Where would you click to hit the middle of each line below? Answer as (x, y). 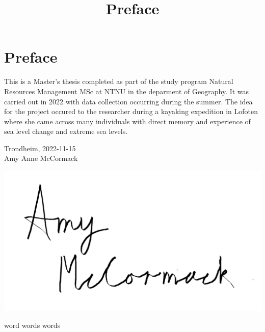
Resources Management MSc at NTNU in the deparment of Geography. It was (127, 91)
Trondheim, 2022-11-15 (40, 148)
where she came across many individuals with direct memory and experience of (127, 121)
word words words (32, 325)
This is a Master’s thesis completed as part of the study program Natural (119, 81)
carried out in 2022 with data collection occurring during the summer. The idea (128, 101)
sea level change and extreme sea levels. (66, 131)
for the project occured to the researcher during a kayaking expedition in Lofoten (131, 111)
